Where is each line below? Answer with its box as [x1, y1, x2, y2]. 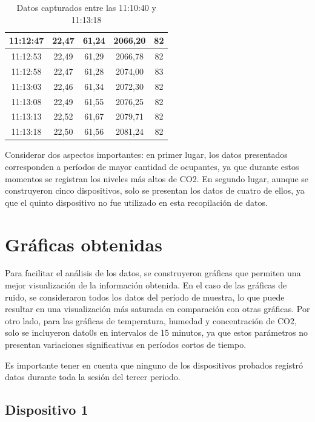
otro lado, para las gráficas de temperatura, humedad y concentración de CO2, [5, 314, 297, 327]
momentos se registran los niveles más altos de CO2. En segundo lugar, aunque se [5, 172, 309, 185]
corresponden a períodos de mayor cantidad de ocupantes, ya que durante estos [5, 160, 299, 172]
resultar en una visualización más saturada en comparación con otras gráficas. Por [5, 302, 310, 315]
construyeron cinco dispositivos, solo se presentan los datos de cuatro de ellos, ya [5, 184, 305, 197]
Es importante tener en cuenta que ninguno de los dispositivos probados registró [5, 358, 303, 371]
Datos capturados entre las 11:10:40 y [16, 1, 156, 13]
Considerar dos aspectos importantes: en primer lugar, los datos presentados [5, 148, 288, 161]
